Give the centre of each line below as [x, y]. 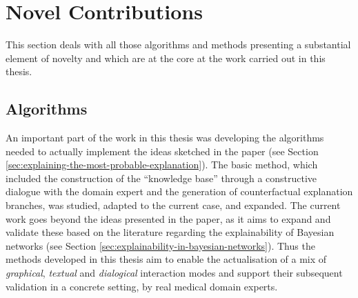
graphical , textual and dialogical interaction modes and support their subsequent [174, 273]
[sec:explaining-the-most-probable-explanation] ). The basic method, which [162, 165]
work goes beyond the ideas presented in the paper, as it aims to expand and [168, 218]
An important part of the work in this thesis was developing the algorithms [165, 138]
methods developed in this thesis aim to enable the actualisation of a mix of [166, 259]
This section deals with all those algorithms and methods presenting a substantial [178, 44]
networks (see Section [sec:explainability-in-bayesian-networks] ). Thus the [160, 245]
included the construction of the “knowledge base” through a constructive [161, 178]
